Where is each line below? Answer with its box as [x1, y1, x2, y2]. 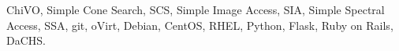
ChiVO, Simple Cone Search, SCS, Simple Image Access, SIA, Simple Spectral [6, 2, 385, 17]
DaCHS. [6, 32, 46, 49]
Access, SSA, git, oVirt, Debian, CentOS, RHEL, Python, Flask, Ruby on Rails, [6, 16, 393, 33]
